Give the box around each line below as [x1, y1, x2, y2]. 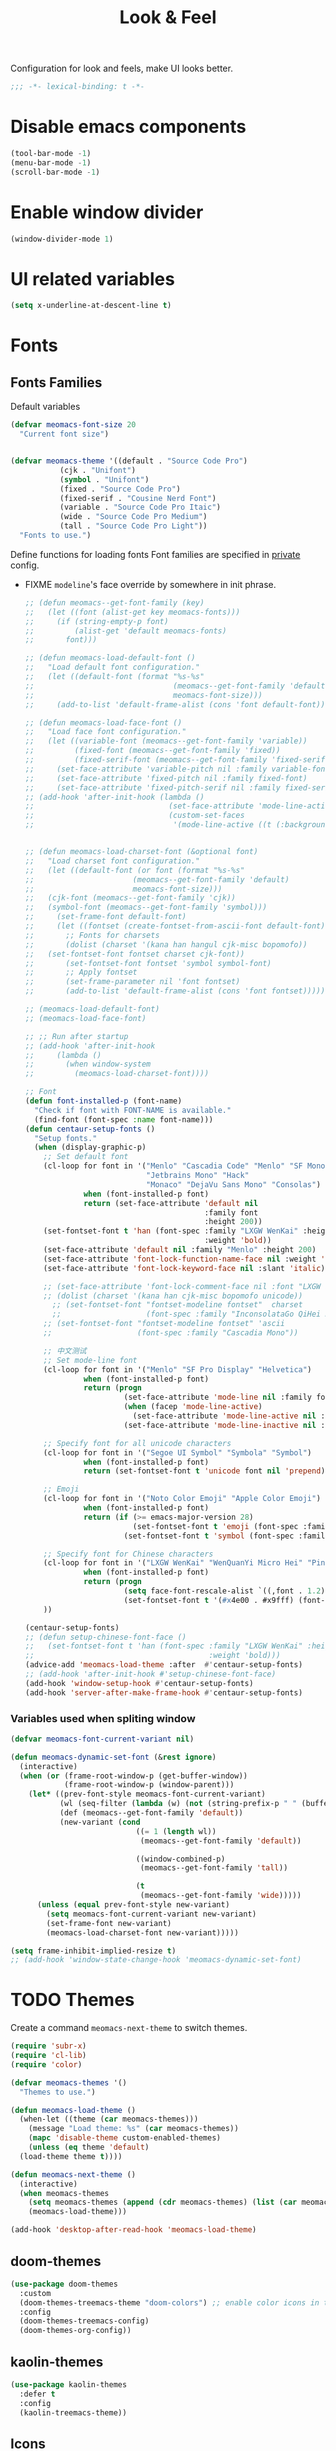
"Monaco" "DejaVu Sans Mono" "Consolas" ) [146, 1179, 322, 1190]
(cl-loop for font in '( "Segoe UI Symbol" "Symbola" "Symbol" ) [43, 1447, 313, 1458]
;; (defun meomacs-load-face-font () [24, 717, 183, 728]
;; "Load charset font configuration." [24, 856, 200, 866]
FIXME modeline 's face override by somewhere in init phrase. [24, 578, 277, 590]
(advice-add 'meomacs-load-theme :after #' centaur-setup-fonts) [24, 1660, 303, 1670]
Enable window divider [10, 201, 204, 223]
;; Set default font [43, 1152, 129, 1162]
